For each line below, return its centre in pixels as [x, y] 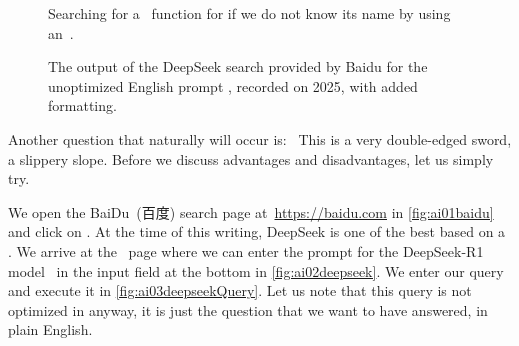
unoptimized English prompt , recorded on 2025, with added [233, 85]
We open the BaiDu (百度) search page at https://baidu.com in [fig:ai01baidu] [251, 211]
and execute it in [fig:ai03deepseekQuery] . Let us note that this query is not [240, 290]
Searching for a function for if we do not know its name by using [249, 13]
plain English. [50, 329]
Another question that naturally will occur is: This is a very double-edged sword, [260, 138]
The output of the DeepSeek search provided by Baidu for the [238, 66]
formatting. [82, 105]
